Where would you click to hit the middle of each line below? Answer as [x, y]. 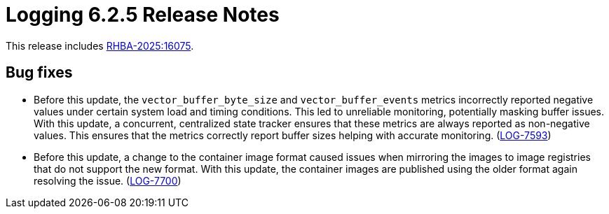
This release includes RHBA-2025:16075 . [100, 45]
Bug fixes [39, 73]
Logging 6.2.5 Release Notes [143, 15]
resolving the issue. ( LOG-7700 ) [108, 180]
